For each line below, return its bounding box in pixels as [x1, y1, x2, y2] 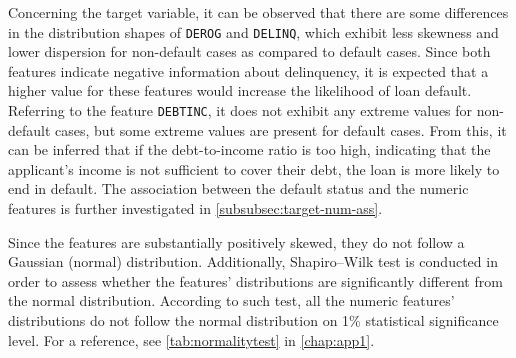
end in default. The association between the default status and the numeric [8, 178, 469, 199]
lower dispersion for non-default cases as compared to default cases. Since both [8, 41, 491, 62]
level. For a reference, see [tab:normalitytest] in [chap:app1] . [8, 329, 375, 350]
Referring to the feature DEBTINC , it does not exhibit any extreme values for [8, 100, 473, 121]
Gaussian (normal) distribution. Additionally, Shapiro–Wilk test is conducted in [8, 251, 498, 272]
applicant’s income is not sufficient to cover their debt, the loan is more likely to [8, 158, 500, 179]
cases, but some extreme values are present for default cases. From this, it [55, 119, 507, 140]
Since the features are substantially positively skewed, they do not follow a [8, 231, 465, 252]
